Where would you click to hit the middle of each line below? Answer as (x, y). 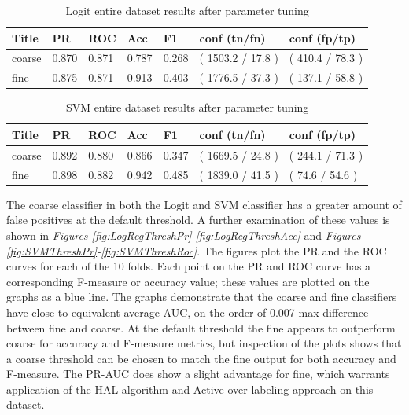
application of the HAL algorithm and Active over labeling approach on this (190, 389)
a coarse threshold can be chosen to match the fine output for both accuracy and (201, 358)
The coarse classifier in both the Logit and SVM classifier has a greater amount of (204, 204)
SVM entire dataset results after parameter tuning (187, 107)
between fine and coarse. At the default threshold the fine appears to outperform (201, 327)
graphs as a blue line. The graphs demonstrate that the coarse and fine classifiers (202, 297)
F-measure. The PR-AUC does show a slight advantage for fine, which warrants (198, 374)
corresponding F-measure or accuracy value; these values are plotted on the (188, 281)
